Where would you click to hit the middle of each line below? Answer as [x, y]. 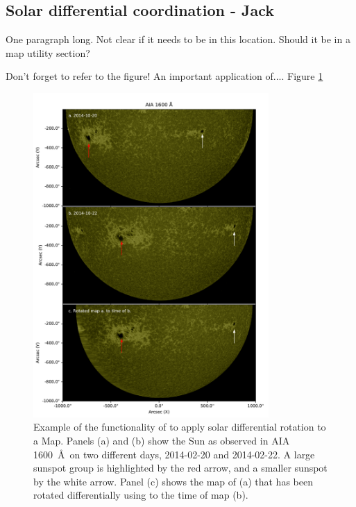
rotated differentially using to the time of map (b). [141, 495]
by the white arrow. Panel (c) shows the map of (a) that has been [173, 481]
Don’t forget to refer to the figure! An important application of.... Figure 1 [164, 76]
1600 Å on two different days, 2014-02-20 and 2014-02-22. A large [174, 454]
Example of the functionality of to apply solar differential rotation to [180, 427]
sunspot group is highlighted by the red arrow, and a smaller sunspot [180, 468]
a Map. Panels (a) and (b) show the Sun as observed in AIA [162, 440]
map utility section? [48, 52]
